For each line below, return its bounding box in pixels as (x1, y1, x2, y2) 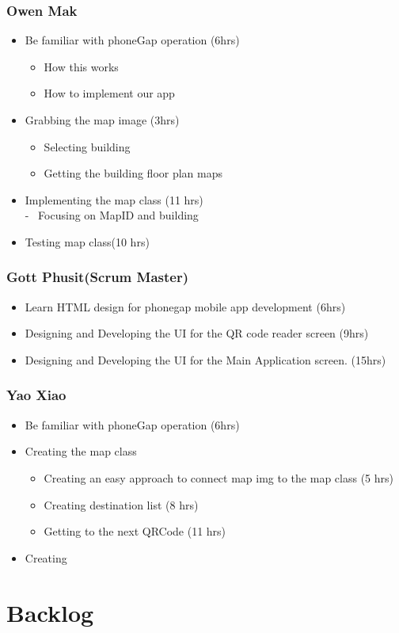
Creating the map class (25, 443, 137, 459)
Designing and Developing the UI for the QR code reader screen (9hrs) (25, 325, 369, 341)
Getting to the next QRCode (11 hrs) (44, 523, 226, 540)
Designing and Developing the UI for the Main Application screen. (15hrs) (25, 351, 386, 368)
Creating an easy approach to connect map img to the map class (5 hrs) (44, 469, 393, 486)
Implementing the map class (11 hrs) (25, 191, 203, 208)
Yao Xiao (6, 385, 66, 405)
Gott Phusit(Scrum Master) (6, 267, 188, 287)
